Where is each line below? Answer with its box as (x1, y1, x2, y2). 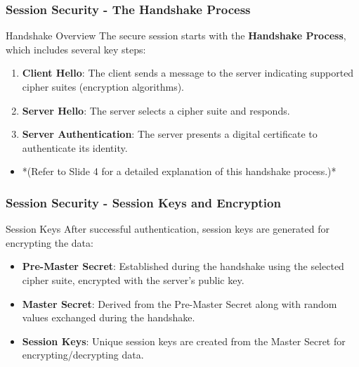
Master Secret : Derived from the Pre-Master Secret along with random (22, 296, 337, 311)
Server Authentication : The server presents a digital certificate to (22, 127, 318, 141)
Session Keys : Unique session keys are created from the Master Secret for (22, 333, 346, 348)
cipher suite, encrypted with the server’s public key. (22, 272, 244, 287)
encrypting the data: (6, 235, 93, 250)
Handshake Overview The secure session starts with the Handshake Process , (6, 28, 346, 43)
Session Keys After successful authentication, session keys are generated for (6, 221, 329, 236)
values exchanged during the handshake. (22, 310, 195, 325)
